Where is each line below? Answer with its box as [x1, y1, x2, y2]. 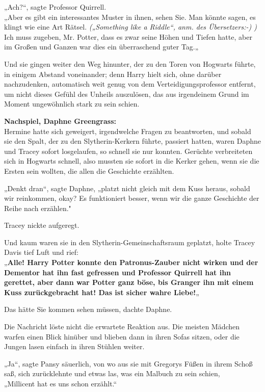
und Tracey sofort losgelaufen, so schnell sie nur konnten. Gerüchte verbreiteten [4, 145, 253, 156]
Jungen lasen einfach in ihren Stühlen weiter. [4, 341, 145, 352]
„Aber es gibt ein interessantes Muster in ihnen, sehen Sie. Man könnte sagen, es [4, 11, 256, 22]
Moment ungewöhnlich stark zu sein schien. [4, 98, 140, 109]
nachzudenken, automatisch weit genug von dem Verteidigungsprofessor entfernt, [4, 79, 256, 89]
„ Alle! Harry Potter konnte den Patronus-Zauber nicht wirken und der [4, 257, 258, 268]
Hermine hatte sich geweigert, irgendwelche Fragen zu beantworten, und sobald [4, 125, 251, 136]
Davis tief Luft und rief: [4, 247, 78, 257]
